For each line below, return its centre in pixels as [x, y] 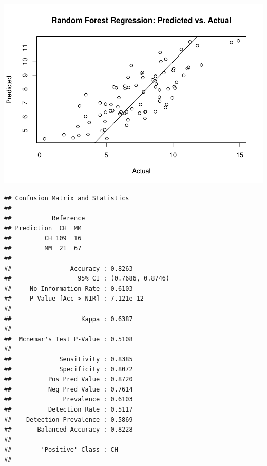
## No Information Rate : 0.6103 [69, 288]
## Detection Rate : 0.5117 [69, 409]
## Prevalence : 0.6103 [69, 399]
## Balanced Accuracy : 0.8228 [69, 430]
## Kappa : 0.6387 [69, 319]
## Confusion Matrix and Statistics [67, 198]
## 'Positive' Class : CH [61, 450]
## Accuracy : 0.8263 [69, 268]
